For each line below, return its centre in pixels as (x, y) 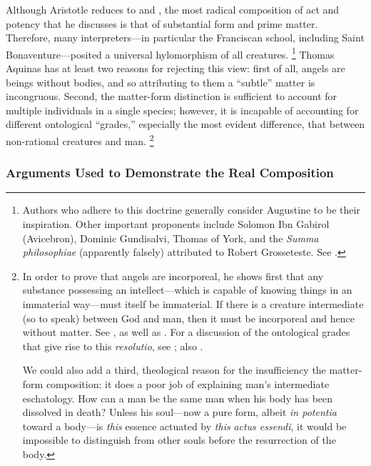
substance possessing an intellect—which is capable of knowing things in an (187, 290)
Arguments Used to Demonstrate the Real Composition (170, 173)
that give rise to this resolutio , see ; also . (113, 346)
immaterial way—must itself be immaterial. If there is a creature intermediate (193, 304)
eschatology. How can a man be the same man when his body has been (178, 398)
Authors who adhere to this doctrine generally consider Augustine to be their (191, 210)
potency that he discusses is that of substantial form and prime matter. (162, 23)
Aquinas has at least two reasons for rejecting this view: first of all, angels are (176, 68)
